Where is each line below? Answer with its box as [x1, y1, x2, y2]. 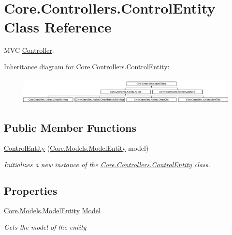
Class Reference [4, 17, 112, 37]
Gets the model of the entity [4, 221, 87, 232]
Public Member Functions [4, 120, 136, 135]
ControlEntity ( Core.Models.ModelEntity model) [4, 142, 149, 153]
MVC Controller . [4, 45, 54, 55]
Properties [4, 183, 58, 198]
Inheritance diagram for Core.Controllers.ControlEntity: [4, 61, 170, 71]
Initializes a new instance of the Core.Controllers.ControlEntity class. [4, 159, 210, 169]
